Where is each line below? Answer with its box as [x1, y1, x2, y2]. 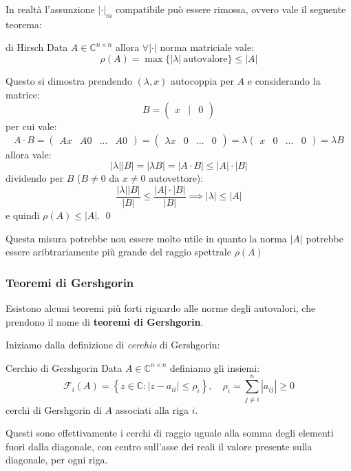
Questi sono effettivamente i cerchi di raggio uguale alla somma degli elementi [6, 426, 334, 440]
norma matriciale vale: [160, 40, 255, 54]
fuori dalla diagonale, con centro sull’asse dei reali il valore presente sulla [6, 439, 312, 453]
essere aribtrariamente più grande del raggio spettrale [6, 244, 231, 259]
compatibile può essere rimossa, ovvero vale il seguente [116, 2, 346, 16]
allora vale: [6, 147, 52, 161]
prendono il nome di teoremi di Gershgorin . [6, 314, 204, 328]
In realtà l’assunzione [6, 2, 95, 16]
